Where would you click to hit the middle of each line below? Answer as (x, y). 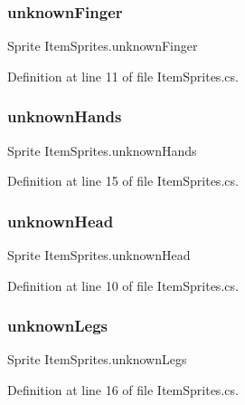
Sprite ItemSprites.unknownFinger (103, 46)
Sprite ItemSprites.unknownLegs (97, 359)
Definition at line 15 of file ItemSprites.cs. (123, 181)
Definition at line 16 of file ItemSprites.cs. (123, 390)
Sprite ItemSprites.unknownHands (102, 150)
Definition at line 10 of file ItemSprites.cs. (123, 285)
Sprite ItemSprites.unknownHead (99, 255)
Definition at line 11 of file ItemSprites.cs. (123, 76)
